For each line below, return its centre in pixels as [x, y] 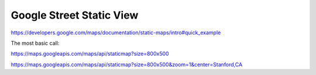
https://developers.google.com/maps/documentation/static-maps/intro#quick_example [116, 33]
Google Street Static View [75, 15]
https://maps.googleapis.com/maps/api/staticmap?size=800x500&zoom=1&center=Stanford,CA [127, 65]
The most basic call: [35, 43]
